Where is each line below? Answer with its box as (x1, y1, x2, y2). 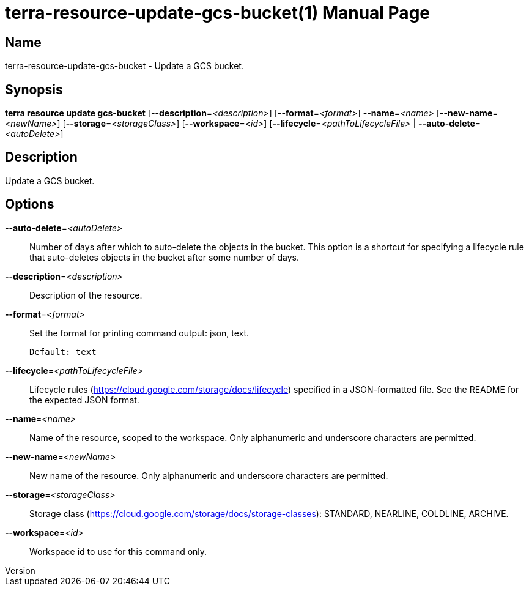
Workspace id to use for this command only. (29, 546, 207, 557)
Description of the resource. (29, 289, 142, 300)
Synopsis (5, 81, 63, 97)
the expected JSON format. (29, 394, 139, 405)
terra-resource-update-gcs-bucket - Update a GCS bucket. (5, 61, 244, 72)
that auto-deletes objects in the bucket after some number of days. (29, 251, 299, 262)
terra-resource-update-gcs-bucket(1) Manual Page (5, 2, 430, 23)
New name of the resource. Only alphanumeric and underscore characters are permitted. (29, 470, 388, 481)
